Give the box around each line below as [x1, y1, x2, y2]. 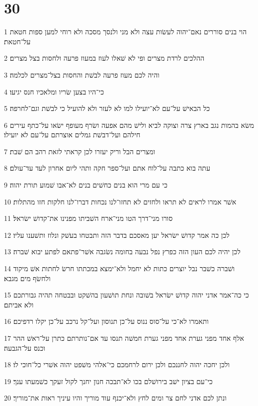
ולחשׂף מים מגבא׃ [4, 273, 51, 283]
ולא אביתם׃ [4, 299, 34, 309]
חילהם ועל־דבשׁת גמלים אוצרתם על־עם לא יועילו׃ [4, 129, 141, 140]
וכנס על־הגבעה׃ [4, 342, 45, 353]
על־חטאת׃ [4, 36, 31, 46]
